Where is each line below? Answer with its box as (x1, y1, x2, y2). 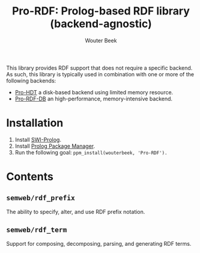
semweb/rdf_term (6, 225, 67, 234)
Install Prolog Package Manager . (14, 142, 95, 150)
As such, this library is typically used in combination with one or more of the (6, 70, 194, 78)
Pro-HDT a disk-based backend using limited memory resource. (14, 88, 174, 96)
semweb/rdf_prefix (6, 194, 75, 203)
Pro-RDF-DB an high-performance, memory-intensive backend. (14, 95, 173, 102)
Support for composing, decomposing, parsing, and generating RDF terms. (6, 240, 192, 247)
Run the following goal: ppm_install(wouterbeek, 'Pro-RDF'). (14, 148, 168, 156)
